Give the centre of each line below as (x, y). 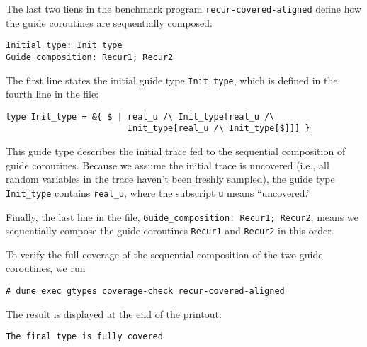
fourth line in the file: (52, 94)
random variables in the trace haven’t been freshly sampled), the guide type (170, 179)
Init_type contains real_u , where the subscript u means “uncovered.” (159, 192)
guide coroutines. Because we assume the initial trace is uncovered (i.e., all (168, 165)
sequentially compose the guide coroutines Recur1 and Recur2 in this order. (170, 231)
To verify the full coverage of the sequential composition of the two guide (164, 254)
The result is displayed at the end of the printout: (114, 313)
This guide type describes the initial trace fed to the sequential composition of (176, 151)
